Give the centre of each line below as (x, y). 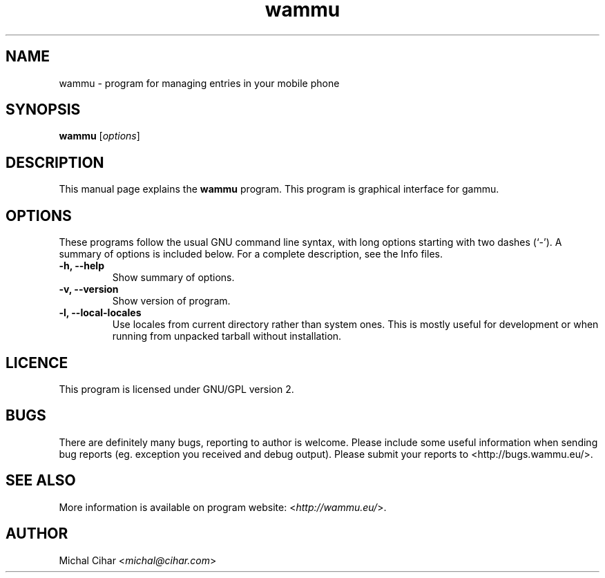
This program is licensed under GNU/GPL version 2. (176, 389)
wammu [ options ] (99, 136)
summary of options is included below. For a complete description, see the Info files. (251, 254)
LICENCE (37, 363)
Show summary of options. (173, 278)
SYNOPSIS (43, 110)
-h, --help (81, 266)
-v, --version (89, 289)
